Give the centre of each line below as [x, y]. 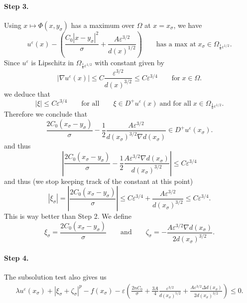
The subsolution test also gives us [55, 277]
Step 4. [16, 257]
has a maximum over [103, 25]
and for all [175, 103]
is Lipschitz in [53, 62]
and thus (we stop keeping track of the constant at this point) [99, 181]
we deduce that [27, 93]
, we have [188, 25]
